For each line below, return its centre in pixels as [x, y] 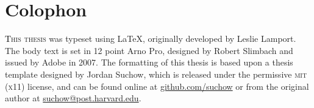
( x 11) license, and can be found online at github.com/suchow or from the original [157, 86]
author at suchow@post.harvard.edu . [73, 98]
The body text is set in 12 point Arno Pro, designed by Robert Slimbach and [149, 50]
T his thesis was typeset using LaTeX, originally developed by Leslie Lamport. [151, 39]
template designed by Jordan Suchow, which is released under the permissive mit [156, 74]
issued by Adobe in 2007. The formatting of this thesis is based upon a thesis [149, 62]
